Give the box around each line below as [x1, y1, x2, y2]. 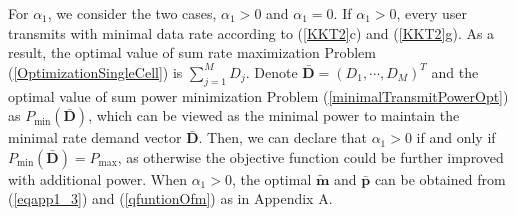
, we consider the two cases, [47, 3, 217, 23]
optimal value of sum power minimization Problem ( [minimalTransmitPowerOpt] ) [8, 85, 509, 106]
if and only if [416, 127, 496, 148]
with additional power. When [8, 168, 187, 189]
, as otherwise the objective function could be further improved [117, 146, 504, 167]
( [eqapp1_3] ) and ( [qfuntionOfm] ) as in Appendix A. [8, 188, 333, 209]
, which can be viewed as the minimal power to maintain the [88, 105, 460, 126]
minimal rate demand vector [8, 127, 182, 148]
